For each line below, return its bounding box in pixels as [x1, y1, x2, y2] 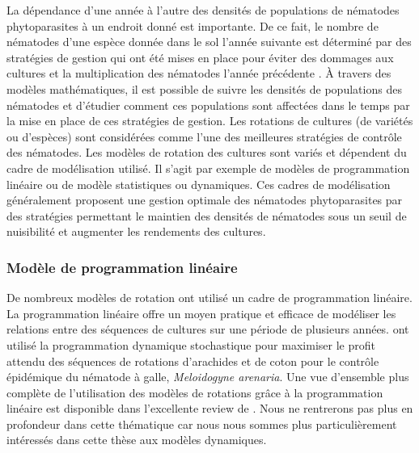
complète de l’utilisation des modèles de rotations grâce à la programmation [6, 384, 383, 401]
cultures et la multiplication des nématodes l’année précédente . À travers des [6, 65, 391, 82]
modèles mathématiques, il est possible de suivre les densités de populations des [6, 80, 402, 97]
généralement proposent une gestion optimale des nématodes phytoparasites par [6, 191, 403, 208]
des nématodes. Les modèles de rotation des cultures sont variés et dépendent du [6, 144, 407, 161]
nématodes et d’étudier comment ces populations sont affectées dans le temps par [6, 96, 410, 113]
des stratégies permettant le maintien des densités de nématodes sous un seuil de [6, 207, 407, 224]
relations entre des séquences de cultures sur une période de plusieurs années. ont [6, 321, 409, 338]
